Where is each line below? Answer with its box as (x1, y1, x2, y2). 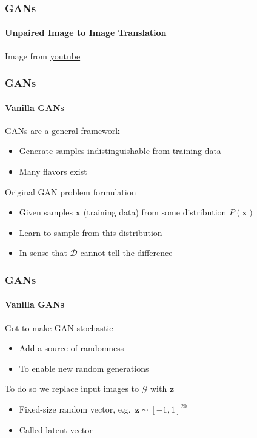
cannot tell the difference (80, 246, 173, 259)
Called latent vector (19, 423, 93, 436)
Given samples (19, 206, 73, 218)
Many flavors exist (19, 165, 87, 178)
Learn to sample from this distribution (19, 226, 162, 238)
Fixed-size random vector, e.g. (19, 403, 131, 416)
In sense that (19, 246, 67, 259)
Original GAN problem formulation (5, 185, 136, 198)
